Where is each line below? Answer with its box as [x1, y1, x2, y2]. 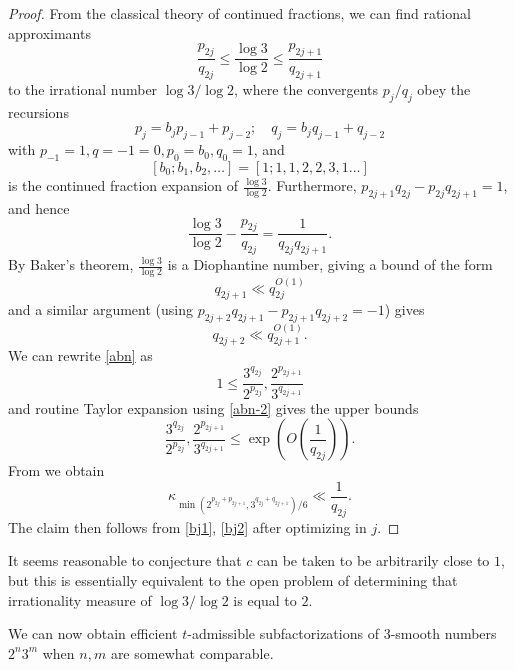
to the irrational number [8, 79, 158, 100]
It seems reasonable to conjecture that [8, 550, 242, 571]
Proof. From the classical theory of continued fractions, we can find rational [8, 3, 471, 23]
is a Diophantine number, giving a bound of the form [167, 254, 493, 275]
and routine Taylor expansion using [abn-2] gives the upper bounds [8, 397, 419, 418]
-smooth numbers [390, 623, 497, 644]
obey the [417, 79, 471, 100]
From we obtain [8, 460, 105, 481]
